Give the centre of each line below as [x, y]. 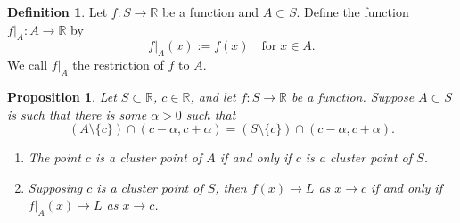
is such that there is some [77, 114]
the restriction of [118, 65]
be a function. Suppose [353, 96]
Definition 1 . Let [57, 12]
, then [231, 187]
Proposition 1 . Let [62, 96]
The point [54, 157]
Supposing [55, 187]
